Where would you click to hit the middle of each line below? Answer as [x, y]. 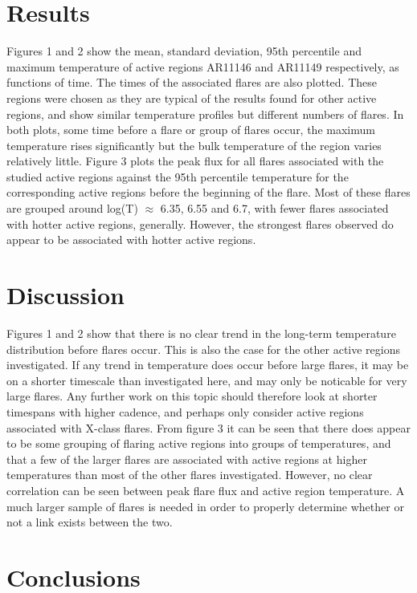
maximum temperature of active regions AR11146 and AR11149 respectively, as [203, 66]
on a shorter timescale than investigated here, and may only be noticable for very [207, 380]
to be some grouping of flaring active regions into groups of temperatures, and [199, 443]
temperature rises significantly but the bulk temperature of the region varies [194, 145]
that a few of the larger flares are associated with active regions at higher [187, 459]
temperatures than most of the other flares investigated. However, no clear [190, 475]
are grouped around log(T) [72, 208]
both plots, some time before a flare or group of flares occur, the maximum [191, 130]
